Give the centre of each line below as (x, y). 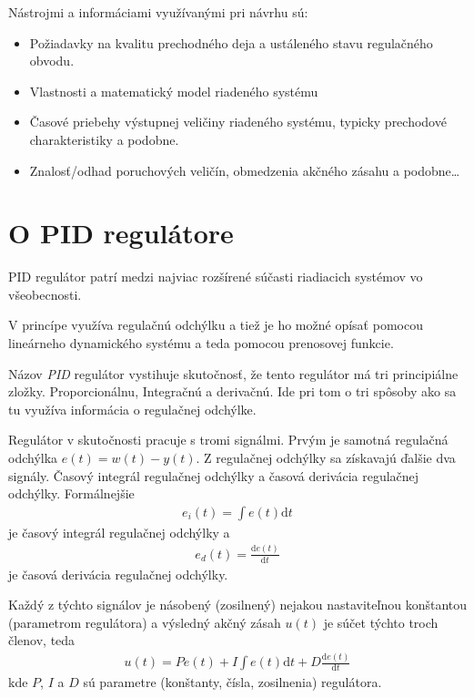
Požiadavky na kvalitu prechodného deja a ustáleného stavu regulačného (231, 42)
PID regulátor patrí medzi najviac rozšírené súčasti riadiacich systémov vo (216, 277)
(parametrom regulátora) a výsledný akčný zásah (145, 622)
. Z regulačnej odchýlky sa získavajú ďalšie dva (326, 458)
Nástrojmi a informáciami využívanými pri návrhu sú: (158, 12)
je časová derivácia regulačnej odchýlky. (118, 574)
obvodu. (52, 61)
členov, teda (42, 640)
